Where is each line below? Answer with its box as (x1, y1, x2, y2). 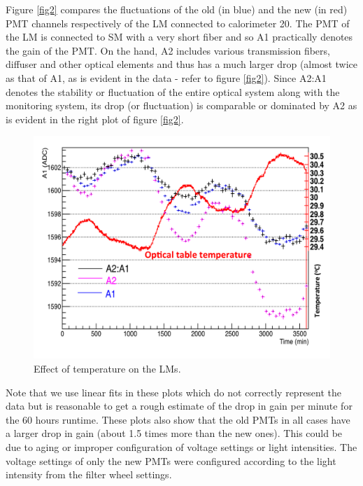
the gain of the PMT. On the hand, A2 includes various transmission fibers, (6, 43, 330, 57)
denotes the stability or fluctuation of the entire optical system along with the (6, 84, 340, 99)
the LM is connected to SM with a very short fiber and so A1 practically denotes (6, 29, 353, 44)
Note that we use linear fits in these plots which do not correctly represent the (6, 384, 342, 399)
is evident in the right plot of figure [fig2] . (6, 111, 184, 126)
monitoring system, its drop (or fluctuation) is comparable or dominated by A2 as (6, 98, 357, 113)
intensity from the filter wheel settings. (6, 467, 172, 482)
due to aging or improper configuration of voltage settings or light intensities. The (6, 439, 357, 454)
